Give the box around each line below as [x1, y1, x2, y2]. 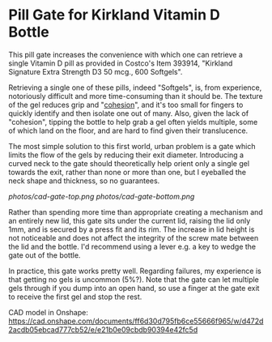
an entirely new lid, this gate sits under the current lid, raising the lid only [8, 216, 251, 225]
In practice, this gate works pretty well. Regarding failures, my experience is [8, 266, 261, 276]
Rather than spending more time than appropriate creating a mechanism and [8, 207, 263, 216]
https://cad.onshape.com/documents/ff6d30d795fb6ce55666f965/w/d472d [8, 316, 264, 326]
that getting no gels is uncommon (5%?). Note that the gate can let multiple [8, 274, 259, 284]
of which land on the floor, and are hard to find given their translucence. [8, 126, 249, 135]
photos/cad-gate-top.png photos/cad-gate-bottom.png [8, 191, 195, 201]
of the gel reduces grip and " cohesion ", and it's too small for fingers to [8, 100, 244, 109]
